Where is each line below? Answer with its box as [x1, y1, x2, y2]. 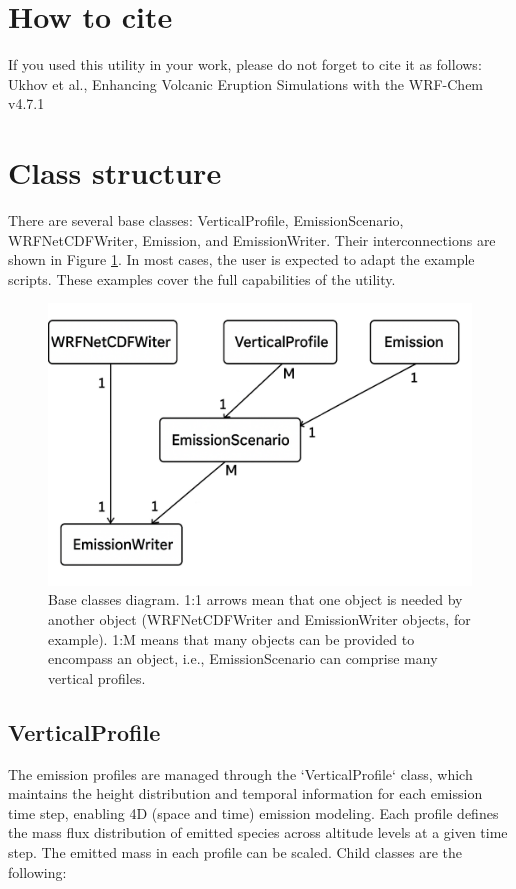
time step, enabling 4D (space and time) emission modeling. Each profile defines [8, 802, 499, 823]
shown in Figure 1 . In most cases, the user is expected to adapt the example [8, 249, 475, 270]
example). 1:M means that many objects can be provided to [48, 628, 415, 649]
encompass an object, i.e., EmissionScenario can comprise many [48, 648, 438, 669]
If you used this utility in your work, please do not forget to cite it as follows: [8, 54, 482, 75]
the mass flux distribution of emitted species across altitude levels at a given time [8, 822, 508, 843]
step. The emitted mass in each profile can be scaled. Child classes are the [8, 841, 462, 862]
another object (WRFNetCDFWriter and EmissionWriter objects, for [48, 608, 471, 629]
